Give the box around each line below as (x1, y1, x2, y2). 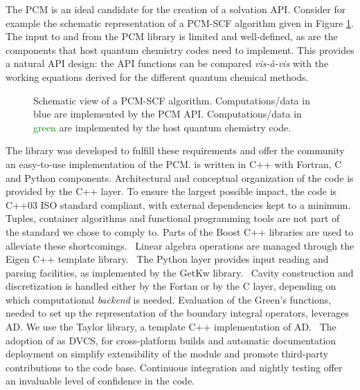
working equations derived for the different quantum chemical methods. (6, 69, 309, 84)
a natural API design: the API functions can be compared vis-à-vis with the (6, 56, 329, 71)
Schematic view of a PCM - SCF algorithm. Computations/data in (33, 93, 310, 107)
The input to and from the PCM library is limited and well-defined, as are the (6, 29, 338, 44)
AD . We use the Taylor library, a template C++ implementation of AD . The (6, 319, 336, 334)
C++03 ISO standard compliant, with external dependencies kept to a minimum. (6, 197, 351, 212)
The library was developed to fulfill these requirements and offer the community (6, 143, 345, 158)
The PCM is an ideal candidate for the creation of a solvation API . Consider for (6, 2, 346, 16)
